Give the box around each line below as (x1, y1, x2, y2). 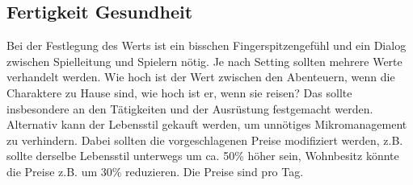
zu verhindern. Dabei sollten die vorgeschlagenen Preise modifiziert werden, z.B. (6, 131, 403, 148)
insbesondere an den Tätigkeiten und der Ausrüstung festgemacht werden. (6, 100, 373, 117)
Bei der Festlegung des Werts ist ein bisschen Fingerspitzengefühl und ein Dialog (6, 37, 407, 54)
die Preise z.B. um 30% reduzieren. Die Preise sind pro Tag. (6, 162, 304, 179)
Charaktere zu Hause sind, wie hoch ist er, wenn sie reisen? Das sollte (6, 84, 352, 101)
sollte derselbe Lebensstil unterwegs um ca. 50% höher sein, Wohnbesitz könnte (6, 147, 399, 164)
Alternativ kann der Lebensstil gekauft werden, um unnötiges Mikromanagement (6, 116, 407, 133)
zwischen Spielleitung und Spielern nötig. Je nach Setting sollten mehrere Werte (6, 52, 402, 69)
